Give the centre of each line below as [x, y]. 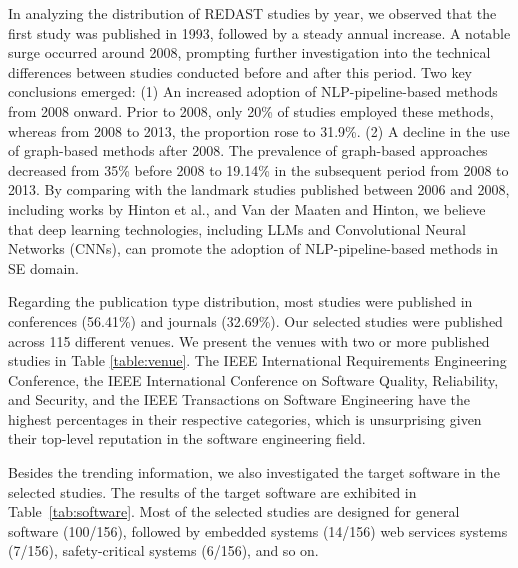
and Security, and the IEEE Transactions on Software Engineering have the [239, 399]
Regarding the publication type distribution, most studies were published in [240, 301]
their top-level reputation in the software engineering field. [187, 438]
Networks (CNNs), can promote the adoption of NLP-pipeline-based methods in [253, 248]
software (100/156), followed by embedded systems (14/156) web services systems [258, 530]
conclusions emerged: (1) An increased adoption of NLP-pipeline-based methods [253, 91]
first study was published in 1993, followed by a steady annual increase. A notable [259, 32]
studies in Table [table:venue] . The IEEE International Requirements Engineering [257, 360]
